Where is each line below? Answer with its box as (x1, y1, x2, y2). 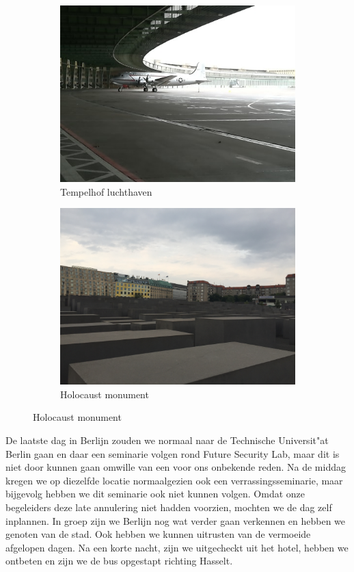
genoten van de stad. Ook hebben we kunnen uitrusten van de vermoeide (5, 527, 311, 541)
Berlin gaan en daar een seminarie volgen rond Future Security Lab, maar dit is (5, 446, 340, 460)
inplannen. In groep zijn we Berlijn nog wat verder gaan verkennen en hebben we (5, 513, 346, 528)
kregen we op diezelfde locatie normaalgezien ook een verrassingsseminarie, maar (5, 473, 343, 487)
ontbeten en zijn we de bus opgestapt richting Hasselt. (5, 554, 233, 568)
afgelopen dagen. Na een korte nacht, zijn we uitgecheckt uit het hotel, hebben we (5, 540, 349, 554)
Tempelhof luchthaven (60, 184, 152, 198)
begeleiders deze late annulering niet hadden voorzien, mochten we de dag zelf (5, 499, 332, 514)
